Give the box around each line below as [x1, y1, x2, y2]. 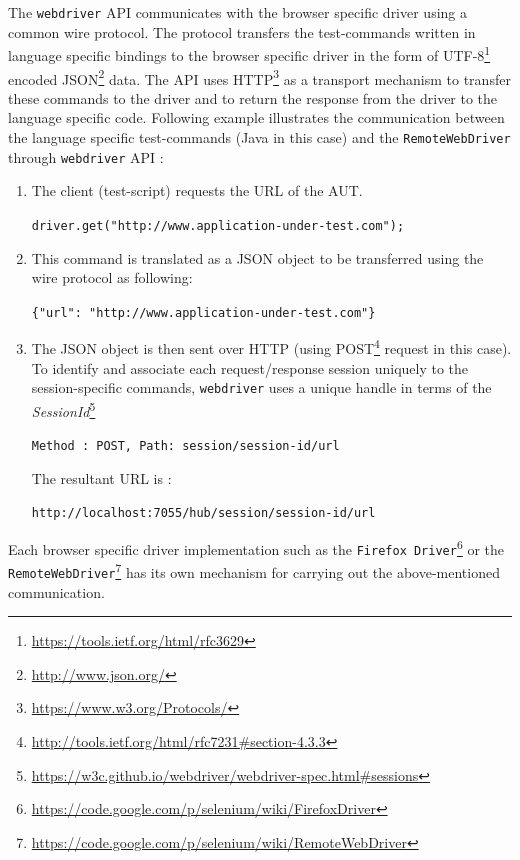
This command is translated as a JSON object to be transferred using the [31, 247, 484, 268]
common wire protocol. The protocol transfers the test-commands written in [8, 21, 476, 42]
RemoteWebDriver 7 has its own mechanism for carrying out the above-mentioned [8, 559, 500, 582]
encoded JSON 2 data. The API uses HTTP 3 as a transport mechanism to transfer [8, 65, 511, 89]
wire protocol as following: [31, 267, 193, 288]
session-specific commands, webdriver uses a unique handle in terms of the [31, 377, 492, 398]
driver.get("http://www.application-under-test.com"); [31, 218, 405, 233]
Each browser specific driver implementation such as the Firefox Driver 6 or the [8, 536, 505, 559]
